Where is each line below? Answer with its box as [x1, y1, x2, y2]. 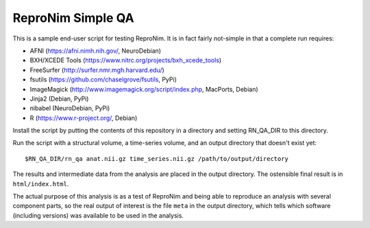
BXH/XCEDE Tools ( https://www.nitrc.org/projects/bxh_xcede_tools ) [29, 56, 222, 64]
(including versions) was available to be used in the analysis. [12, 211, 184, 219]
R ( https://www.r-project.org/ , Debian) [29, 114, 138, 122]
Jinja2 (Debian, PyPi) [29, 94, 89, 103]
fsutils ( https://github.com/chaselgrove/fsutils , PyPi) [29, 75, 177, 84]
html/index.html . [12, 179, 69, 188]
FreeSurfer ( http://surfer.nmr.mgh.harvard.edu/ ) [29, 66, 164, 74]
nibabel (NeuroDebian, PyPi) [29, 104, 110, 112]
